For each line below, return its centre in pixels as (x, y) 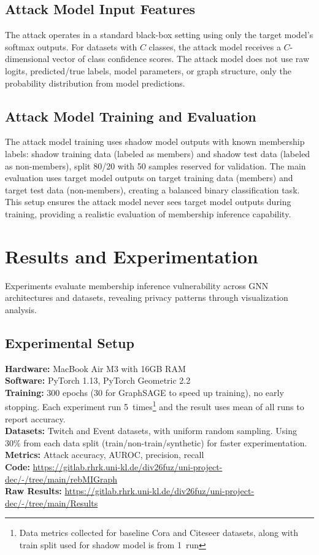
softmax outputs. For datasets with (71, 46)
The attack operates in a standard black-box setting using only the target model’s (159, 35)
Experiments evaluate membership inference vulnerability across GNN (137, 285)
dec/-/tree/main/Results (52, 503)
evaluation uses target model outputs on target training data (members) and (149, 178)
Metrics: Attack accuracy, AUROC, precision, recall (105, 455)
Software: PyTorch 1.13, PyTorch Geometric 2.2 (98, 380)
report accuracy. (35, 418)
